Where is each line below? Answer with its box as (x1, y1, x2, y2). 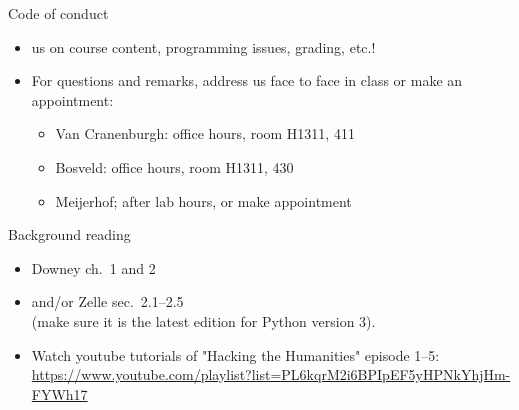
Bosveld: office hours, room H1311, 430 (55, 156, 294, 177)
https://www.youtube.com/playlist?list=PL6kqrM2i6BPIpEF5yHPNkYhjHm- (31, 364, 511, 385)
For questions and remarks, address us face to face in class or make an (31, 70, 463, 91)
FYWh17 (31, 383, 88, 404)
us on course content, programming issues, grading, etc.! (31, 36, 376, 57)
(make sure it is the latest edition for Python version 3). (31, 310, 376, 331)
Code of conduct (8, 3, 109, 23)
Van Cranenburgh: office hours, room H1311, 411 (55, 123, 355, 144)
